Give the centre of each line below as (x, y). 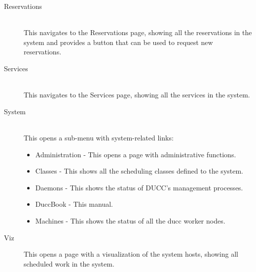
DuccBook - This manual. (74, 204)
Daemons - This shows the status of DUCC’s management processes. (139, 187)
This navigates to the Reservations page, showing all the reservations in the (138, 32)
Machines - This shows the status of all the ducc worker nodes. (130, 220)
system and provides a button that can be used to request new (118, 42)
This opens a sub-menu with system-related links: (99, 137)
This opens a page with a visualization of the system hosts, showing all (131, 254)
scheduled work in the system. (69, 263)
